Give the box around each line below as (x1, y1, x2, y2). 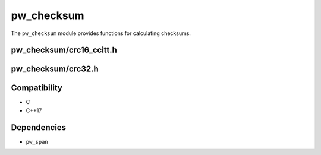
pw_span (26, 138, 49, 145)
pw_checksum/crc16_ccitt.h (11, 45, 117, 55)
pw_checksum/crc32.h (11, 64, 99, 74)
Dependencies (11, 122, 67, 132)
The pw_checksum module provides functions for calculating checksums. (11, 30, 191, 37)
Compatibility (11, 83, 62, 93)
